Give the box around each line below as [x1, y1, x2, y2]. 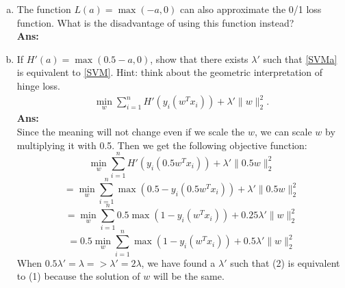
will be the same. [153, 269, 225, 283]
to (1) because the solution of [16, 269, 140, 283]
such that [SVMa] [263, 51, 337, 66]
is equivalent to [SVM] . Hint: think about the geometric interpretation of [16, 65, 323, 79]
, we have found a [141, 255, 216, 270]
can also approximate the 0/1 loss [179, 2, 322, 16]
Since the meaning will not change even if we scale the [16, 124, 245, 138]
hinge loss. [16, 78, 60, 92]
